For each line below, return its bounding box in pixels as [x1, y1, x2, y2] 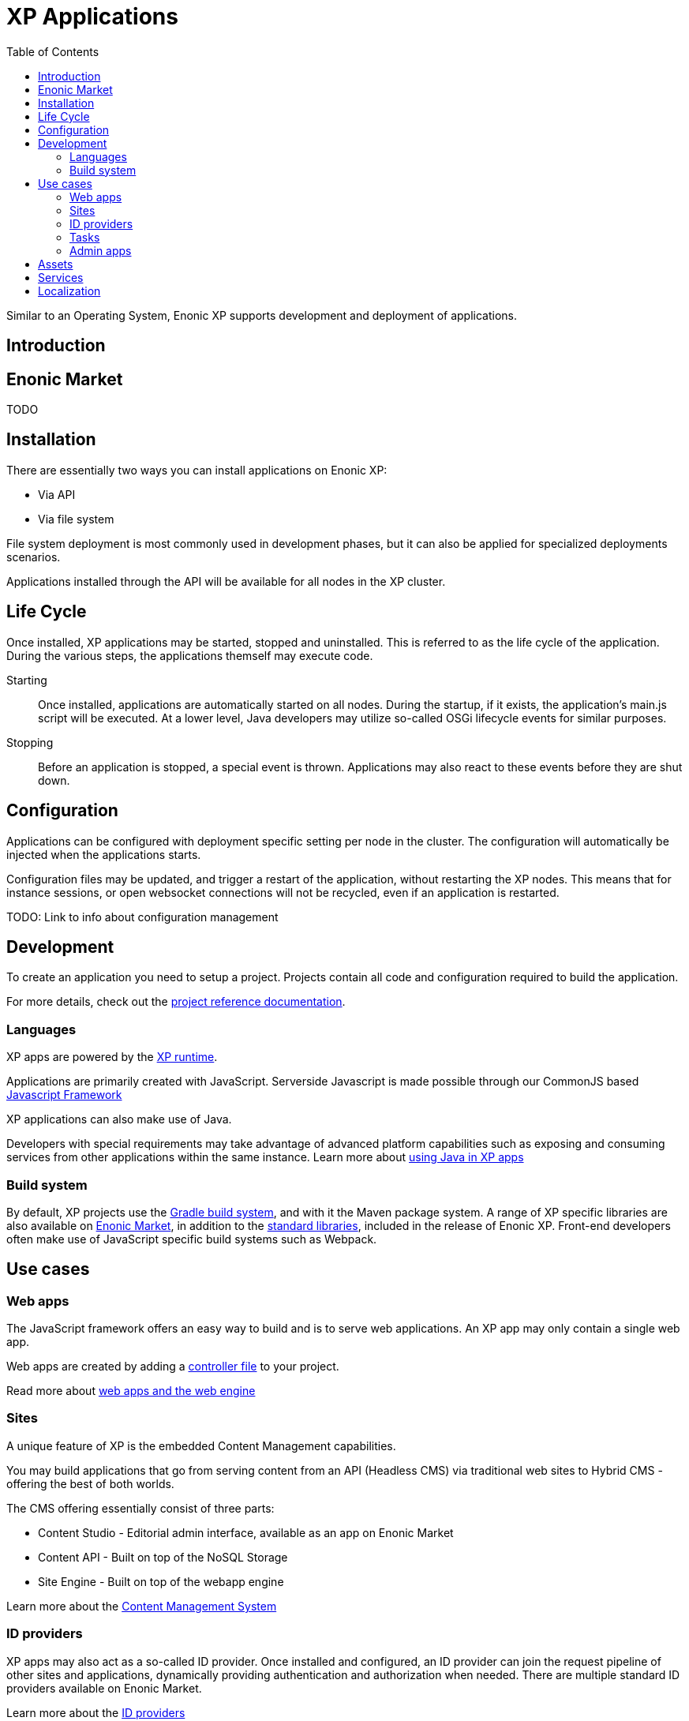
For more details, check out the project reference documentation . [6, 995, 346, 1009]
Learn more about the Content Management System [6, 1599, 277, 1613]
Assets [38, 257, 73, 271]
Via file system [38, 512, 114, 526]
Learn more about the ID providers [6, 1705, 185, 1719]
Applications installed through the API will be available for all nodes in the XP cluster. [6, 574, 446, 588]
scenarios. [6, 549, 61, 564]
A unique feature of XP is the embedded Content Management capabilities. [6, 1438, 396, 1453]
